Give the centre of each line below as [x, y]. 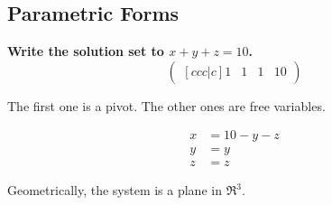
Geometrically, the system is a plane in [115, 190]
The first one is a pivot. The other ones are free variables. [166, 105]
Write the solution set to [86, 51]
